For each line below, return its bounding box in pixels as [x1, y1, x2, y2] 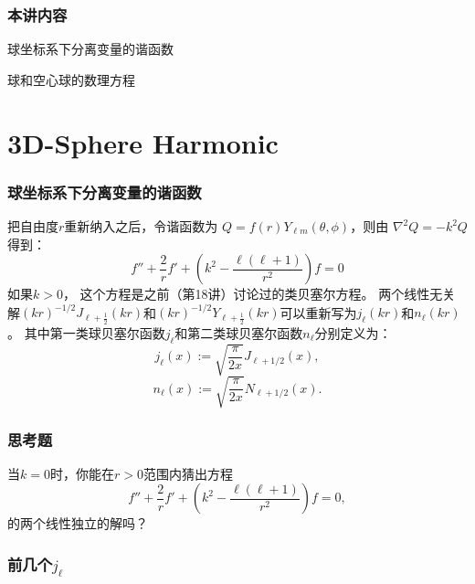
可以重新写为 [280, 303, 357, 322]
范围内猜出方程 [142, 463, 233, 483]
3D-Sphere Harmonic [7, 123, 279, 161]
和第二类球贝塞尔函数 [174, 323, 303, 342]
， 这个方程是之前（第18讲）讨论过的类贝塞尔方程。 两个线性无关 [62, 284, 456, 303]
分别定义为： [314, 323, 392, 342]
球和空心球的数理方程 [7, 69, 135, 89]
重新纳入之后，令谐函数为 [64, 217, 218, 235]
